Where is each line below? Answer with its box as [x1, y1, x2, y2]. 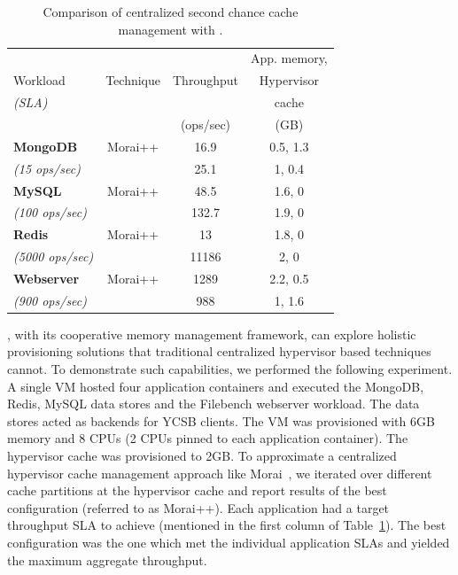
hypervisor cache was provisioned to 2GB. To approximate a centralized [7, 446, 397, 464]
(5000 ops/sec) [13, 247, 94, 266]
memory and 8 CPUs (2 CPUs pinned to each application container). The [7, 429, 408, 447]
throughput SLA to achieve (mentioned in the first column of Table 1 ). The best [7, 516, 446, 534]
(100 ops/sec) [13, 203, 88, 221]
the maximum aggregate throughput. [7, 550, 207, 569]
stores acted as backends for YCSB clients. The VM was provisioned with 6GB [7, 411, 435, 430]
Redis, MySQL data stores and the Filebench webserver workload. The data [7, 394, 420, 413]
